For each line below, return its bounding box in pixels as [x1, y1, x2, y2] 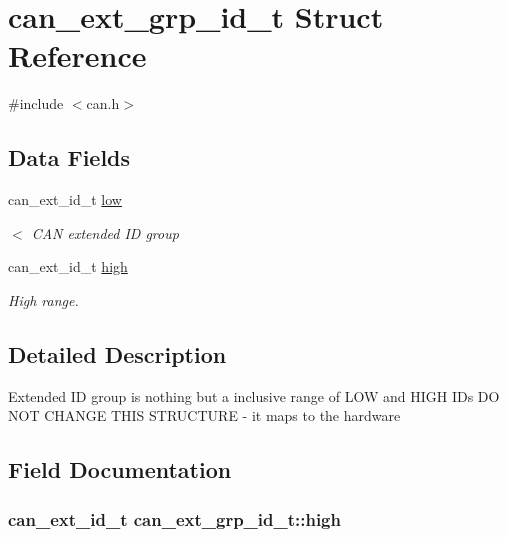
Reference [8, 35, 147, 76]
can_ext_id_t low [8, 189, 122, 210]
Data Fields [8, 142, 131, 173]
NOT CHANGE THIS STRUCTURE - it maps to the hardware [8, 405, 401, 426]
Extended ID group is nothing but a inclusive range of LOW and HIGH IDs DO [8, 385, 500, 406]
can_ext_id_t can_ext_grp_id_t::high [8, 506, 341, 531]
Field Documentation [8, 454, 232, 485]
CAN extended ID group [31, 222, 179, 243]
